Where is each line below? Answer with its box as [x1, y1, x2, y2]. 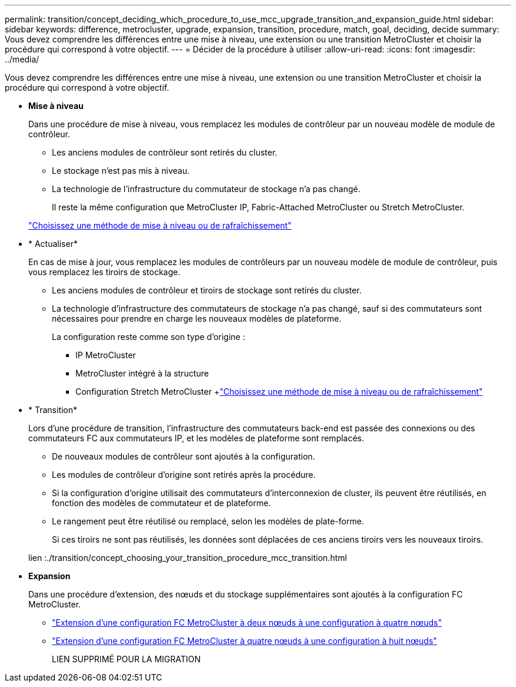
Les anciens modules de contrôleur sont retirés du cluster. [52, 147, 277, 157]
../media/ [5, 54, 39, 64]
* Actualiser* [28, 239, 78, 249]
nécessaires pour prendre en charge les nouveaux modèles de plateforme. [52, 313, 342, 323]
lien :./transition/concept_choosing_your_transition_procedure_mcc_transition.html [28, 553, 347, 563]
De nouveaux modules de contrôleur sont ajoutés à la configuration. [52, 451, 315, 461]
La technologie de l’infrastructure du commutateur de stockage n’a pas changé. [52, 184, 360, 194]
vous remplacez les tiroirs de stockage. [28, 267, 181, 277]
